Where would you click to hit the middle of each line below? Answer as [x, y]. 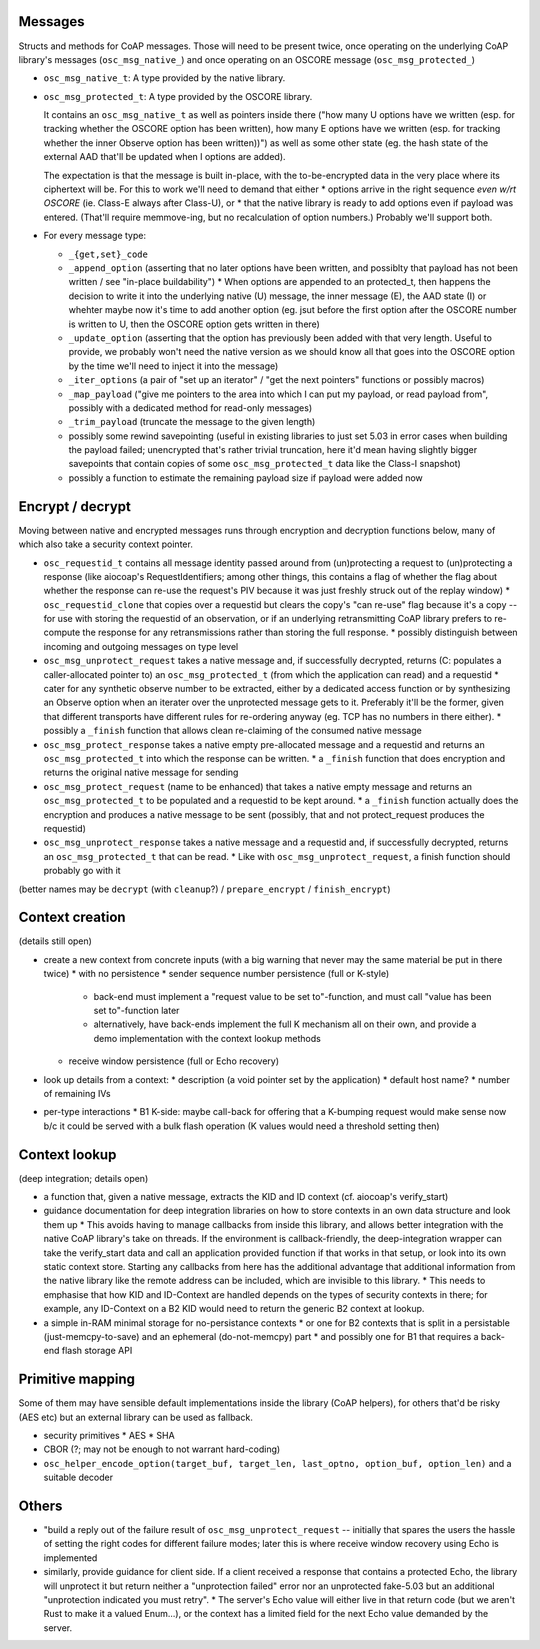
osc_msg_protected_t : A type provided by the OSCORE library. [178, 96]
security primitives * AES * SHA [109, 1435]
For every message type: [95, 236]
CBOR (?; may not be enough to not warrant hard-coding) [162, 1449]
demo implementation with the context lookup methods [207, 1038]
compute [62, 632]
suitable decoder [78, 1477]
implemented [70, 1557]
